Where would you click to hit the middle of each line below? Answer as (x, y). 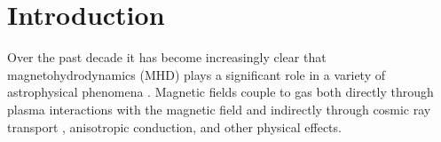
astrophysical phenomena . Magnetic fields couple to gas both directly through (220, 92)
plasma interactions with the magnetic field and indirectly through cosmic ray (219, 109)
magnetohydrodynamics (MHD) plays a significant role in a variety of (197, 74)
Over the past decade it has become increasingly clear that (167, 57)
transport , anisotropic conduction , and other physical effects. (174, 126)
